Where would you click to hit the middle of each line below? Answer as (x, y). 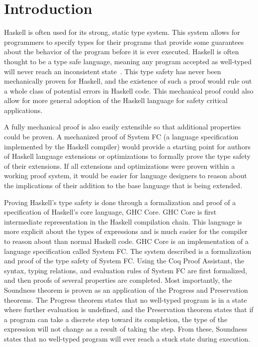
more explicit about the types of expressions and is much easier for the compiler (126, 231)
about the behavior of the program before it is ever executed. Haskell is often (122, 52)
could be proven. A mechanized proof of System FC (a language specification (121, 137)
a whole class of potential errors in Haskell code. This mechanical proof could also (129, 90)
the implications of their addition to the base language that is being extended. (123, 185)
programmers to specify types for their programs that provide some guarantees (124, 42)
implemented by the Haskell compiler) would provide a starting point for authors (127, 146)
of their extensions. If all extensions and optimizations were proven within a (120, 166)
